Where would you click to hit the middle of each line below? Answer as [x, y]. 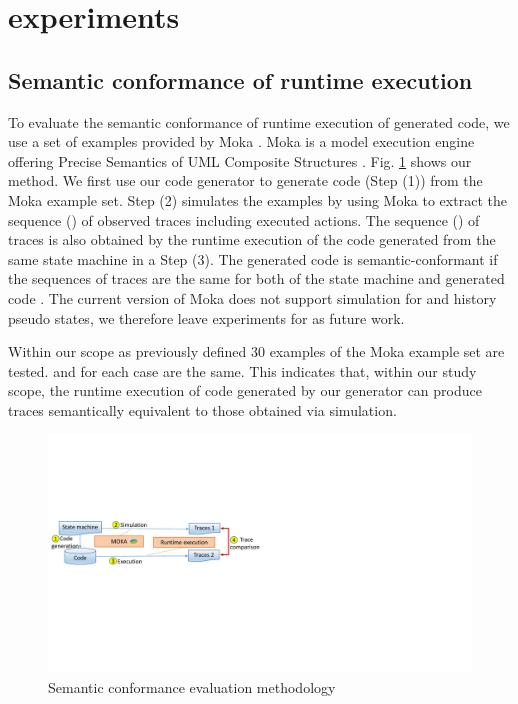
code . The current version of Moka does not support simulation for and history [252, 297]
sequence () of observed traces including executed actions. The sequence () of [244, 219]
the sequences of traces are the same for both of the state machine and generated [256, 278]
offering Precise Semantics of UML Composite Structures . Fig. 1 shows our [240, 160]
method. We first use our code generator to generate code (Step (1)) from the [245, 180]
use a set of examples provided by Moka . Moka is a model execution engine [241, 141]
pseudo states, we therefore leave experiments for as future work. [206, 317]
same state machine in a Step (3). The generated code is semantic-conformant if [253, 258]
